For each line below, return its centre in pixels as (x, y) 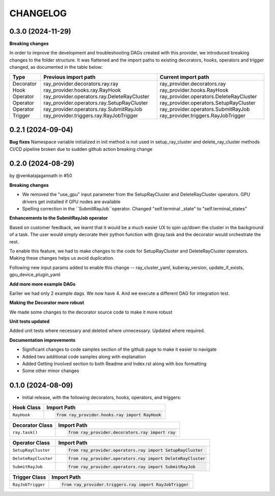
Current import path (184, 77)
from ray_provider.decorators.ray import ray (122, 433)
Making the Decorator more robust (47, 302)
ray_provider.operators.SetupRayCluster (208, 103)
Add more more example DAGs (43, 284)
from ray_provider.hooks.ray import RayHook (109, 415)
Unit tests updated (30, 321)
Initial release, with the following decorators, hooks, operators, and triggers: (102, 398)
